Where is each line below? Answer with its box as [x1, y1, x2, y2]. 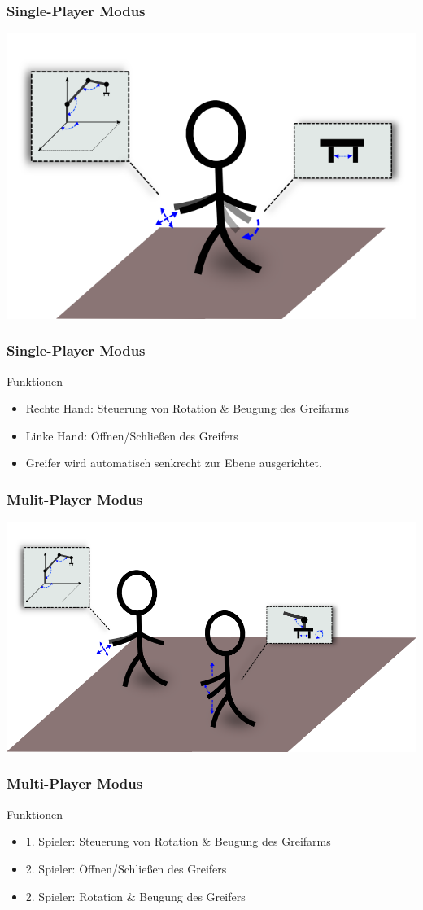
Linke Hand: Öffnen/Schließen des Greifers [25, 427, 238, 444]
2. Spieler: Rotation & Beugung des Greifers [25, 887, 246, 904]
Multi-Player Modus [7, 773, 143, 794]
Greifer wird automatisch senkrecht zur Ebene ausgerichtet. [25, 454, 322, 471]
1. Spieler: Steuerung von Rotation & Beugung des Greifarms [25, 833, 331, 850]
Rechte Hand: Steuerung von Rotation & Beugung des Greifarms [25, 400, 350, 417]
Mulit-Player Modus [7, 488, 143, 509]
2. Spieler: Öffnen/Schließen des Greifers [25, 860, 227, 877]
